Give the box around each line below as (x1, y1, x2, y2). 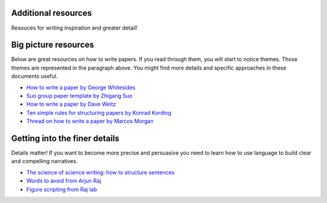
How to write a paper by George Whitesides (26, 83, 136, 91)
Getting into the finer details (11, 133, 120, 143)
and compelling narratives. (11, 158, 78, 165)
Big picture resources (11, 40, 94, 50)
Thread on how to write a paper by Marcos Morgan (26, 118, 154, 125)
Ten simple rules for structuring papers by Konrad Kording (26, 109, 172, 116)
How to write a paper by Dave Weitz (26, 100, 116, 108)
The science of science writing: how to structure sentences (26, 169, 175, 176)
